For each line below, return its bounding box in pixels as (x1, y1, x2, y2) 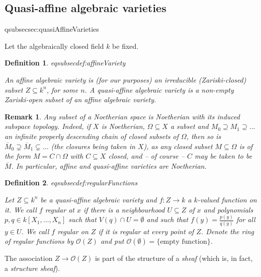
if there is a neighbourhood (83, 204, 165, 215)
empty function (160, 238, 207, 246)
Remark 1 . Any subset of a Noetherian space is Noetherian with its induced (5, 111, 240, 121)
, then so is (186, 130, 221, 141)
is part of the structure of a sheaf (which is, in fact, (95, 253, 253, 263)
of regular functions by (5, 236, 74, 246)
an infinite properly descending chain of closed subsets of (5, 130, 179, 141)
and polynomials (203, 204, 253, 215)
